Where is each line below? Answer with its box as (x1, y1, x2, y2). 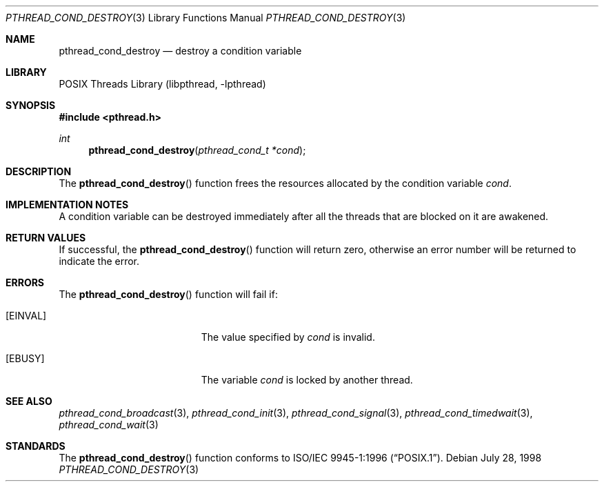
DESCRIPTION (6, 166, 72, 177)
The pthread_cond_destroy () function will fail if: (59, 288, 278, 300)
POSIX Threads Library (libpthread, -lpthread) (59, 78, 266, 90)
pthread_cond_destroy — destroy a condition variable (59, 45, 302, 57)
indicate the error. (59, 255, 140, 267)
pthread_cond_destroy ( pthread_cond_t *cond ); (88, 144, 306, 156)
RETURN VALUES (6, 232, 86, 243)
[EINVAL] (6, 310, 47, 321)
